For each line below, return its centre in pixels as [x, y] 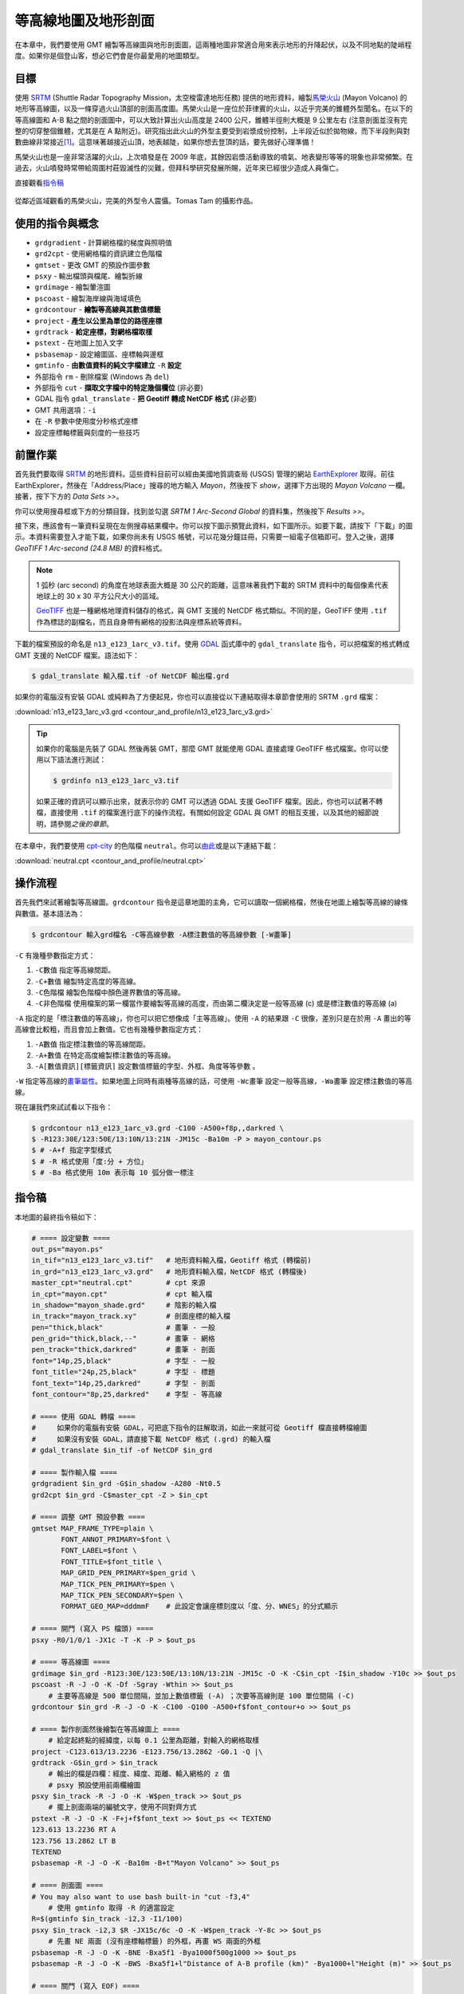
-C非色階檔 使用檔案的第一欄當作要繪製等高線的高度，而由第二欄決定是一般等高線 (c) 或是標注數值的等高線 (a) [216, 1003]
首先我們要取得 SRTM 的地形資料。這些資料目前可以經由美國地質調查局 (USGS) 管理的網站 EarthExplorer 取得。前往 [204, 474]
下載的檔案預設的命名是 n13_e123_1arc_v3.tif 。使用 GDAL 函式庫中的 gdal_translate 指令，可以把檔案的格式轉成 [212, 644]
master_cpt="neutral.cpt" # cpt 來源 [118, 1283]
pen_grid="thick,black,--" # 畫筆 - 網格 [123, 1339]
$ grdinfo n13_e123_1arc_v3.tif [116, 781]
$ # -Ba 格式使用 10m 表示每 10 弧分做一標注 [113, 1173]
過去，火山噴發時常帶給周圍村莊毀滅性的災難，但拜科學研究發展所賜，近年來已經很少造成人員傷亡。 [179, 168]
